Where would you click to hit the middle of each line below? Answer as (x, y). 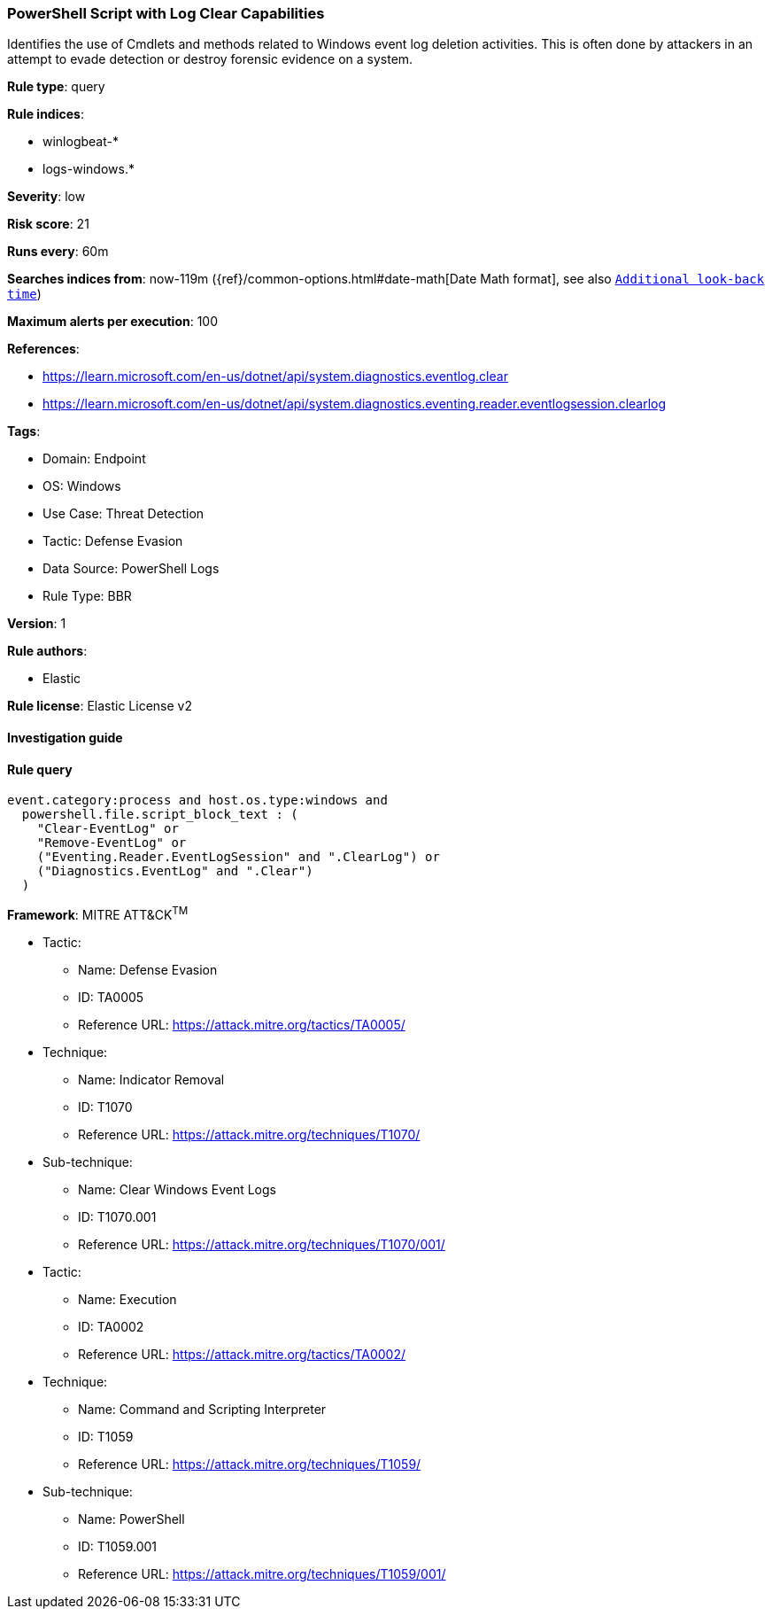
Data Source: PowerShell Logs (131, 569)
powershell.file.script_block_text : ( (160, 815)
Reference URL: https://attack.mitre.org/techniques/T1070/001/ (262, 1244)
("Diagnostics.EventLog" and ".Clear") (175, 871)
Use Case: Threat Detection (124, 514)
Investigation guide (65, 737)
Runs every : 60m (58, 252)
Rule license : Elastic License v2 (100, 706)
